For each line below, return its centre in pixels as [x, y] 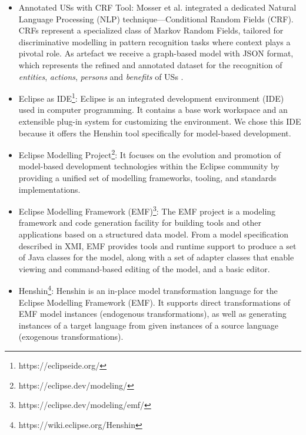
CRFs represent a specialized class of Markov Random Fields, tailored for [151, 30]
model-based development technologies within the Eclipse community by [149, 166]
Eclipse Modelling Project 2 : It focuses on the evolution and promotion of [150, 154]
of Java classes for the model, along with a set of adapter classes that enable [156, 257]
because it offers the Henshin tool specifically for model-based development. [155, 133]
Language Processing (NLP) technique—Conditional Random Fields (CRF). [156, 19]
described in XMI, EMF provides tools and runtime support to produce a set [157, 245]
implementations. [49, 189]
